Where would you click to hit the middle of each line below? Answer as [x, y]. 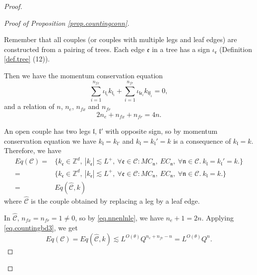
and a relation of [29, 106]
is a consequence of [202, 140]
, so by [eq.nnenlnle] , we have [119, 217]
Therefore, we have [33, 150]
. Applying [218, 217]
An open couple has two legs [47, 131]
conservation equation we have [50, 140]
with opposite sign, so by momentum [161, 131]
